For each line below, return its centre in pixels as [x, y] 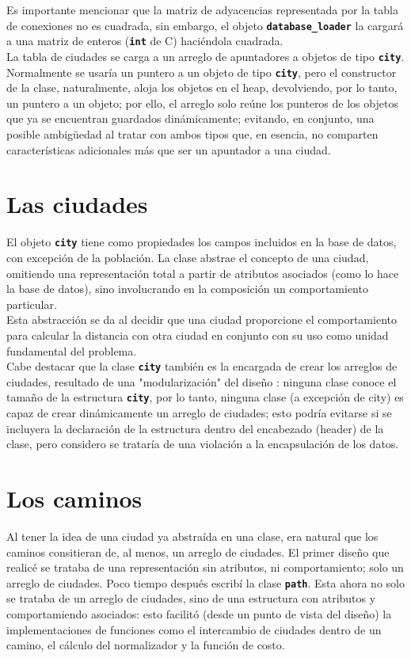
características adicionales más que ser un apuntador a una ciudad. [169, 149]
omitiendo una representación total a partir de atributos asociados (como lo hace [203, 273]
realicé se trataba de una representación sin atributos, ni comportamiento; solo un [205, 567]
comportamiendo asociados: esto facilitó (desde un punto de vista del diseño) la [199, 613]
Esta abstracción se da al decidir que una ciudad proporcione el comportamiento [202, 319]
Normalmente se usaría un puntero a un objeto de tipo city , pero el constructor [202, 72]
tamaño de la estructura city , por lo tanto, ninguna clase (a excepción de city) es [205, 397]
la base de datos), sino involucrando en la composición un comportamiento [187, 289]
